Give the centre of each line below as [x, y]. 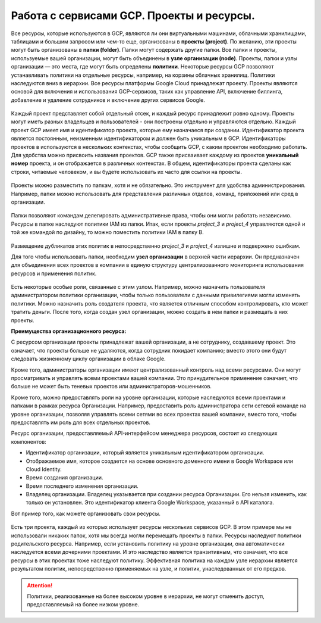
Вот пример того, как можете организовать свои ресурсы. [86, 513]
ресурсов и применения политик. [54, 273]
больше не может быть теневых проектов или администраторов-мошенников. [111, 387]
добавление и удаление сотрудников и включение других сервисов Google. [108, 100]
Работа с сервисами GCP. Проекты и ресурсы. [133, 15]
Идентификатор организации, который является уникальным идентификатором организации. [145, 453]
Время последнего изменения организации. [82, 486]
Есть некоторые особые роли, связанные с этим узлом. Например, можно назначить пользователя [138, 287]
